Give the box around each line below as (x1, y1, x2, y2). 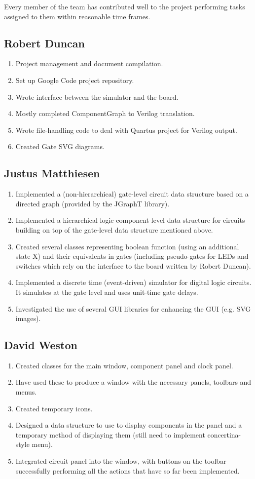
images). (15, 313, 41, 323)
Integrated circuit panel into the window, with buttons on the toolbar (15, 456, 226, 466)
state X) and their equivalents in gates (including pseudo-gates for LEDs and (15, 251, 249, 261)
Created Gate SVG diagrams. (15, 141, 105, 152)
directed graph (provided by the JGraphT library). (15, 198, 170, 208)
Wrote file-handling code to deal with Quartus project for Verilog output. (15, 124, 237, 135)
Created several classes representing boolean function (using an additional (15, 241, 239, 251)
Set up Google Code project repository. (15, 75, 134, 85)
